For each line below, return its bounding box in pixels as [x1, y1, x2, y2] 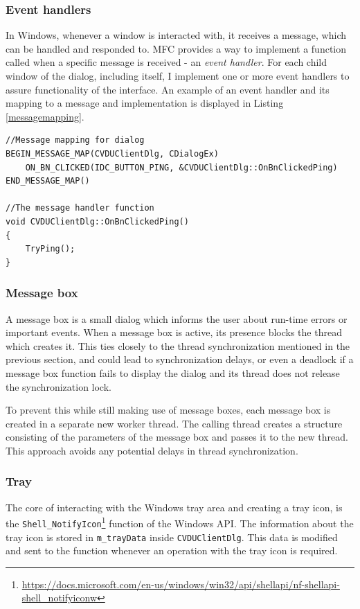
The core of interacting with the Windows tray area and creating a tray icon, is [6, 500, 343, 514]
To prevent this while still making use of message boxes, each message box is [6, 403, 331, 417]
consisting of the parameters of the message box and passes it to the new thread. [6, 430, 348, 444]
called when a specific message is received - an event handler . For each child [6, 55, 327, 69]
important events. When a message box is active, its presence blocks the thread [6, 325, 342, 339]
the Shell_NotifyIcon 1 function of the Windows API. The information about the [6, 514, 354, 530]
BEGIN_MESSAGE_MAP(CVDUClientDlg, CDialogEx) [6, 148, 219, 159]
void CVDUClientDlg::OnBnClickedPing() [6, 216, 189, 227]
